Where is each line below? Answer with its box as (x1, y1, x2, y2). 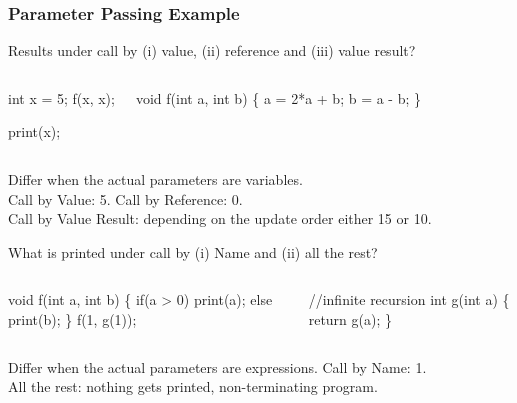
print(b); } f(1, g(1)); (8, 308, 137, 329)
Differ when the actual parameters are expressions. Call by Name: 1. (8, 356, 427, 377)
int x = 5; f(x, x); (8, 87, 115, 108)
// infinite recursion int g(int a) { (308, 289, 510, 310)
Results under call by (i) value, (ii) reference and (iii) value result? (8, 40, 416, 61)
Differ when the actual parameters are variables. (8, 169, 303, 189)
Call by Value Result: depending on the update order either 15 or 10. (8, 208, 432, 229)
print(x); (8, 121, 61, 142)
